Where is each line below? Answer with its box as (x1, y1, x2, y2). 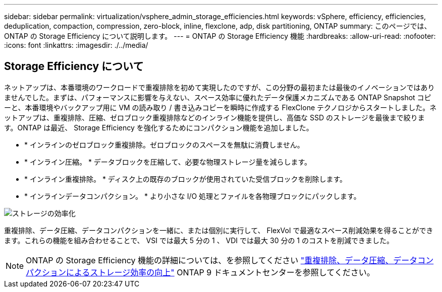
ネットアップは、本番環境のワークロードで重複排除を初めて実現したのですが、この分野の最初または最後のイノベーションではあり (4, 83, 435, 92)
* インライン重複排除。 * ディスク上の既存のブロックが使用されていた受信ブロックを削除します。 (24, 174, 347, 183)
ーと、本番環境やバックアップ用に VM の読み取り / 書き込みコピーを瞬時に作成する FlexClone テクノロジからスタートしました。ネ (4, 103, 437, 112)
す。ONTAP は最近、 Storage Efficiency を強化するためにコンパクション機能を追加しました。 (4, 123, 313, 132)
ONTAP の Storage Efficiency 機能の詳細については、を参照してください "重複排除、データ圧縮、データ (26, 255, 418, 265)
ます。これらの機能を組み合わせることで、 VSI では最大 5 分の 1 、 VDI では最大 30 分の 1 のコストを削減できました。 (4, 236, 394, 245)
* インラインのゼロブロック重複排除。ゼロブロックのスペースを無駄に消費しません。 (24, 140, 304, 149)
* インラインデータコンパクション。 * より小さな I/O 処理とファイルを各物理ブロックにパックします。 (24, 191, 361, 200)
